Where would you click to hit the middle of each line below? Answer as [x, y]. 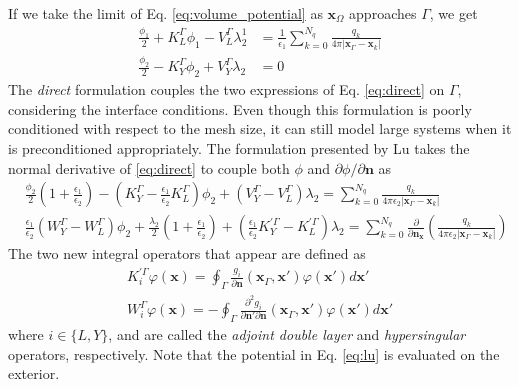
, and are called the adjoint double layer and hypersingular [287, 333]
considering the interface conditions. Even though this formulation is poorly [240, 108]
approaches [383, 13]
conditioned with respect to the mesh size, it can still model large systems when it [260, 128]
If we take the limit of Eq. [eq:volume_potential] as [165, 13]
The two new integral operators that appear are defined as [187, 253]
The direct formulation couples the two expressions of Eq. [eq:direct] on [226, 89]
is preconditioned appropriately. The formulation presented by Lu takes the [239, 148]
